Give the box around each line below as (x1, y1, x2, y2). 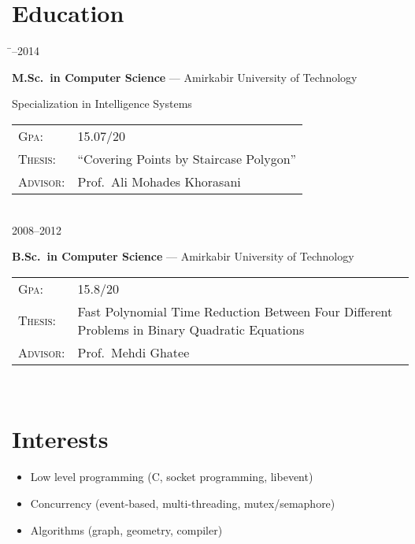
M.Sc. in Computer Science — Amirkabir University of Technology (12, 68, 358, 85)
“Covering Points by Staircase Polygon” (77, 149, 297, 168)
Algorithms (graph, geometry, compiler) (30, 521, 223, 538)
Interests (12, 423, 109, 455)
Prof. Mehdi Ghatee (77, 342, 190, 361)
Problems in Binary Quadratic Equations (77, 320, 305, 339)
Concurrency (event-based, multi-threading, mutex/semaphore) (30, 495, 335, 511)
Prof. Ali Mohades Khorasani (77, 172, 241, 191)
